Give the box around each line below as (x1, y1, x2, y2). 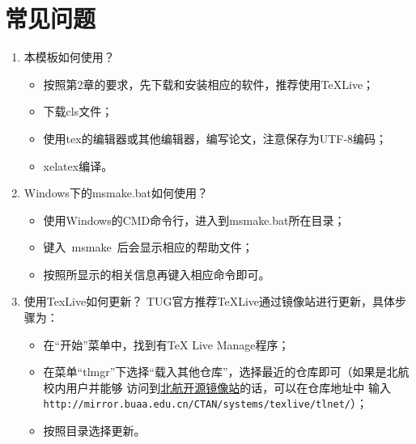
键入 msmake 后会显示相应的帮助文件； (43, 239, 253, 256)
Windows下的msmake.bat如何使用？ (23, 184, 209, 201)
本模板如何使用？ (23, 49, 115, 66)
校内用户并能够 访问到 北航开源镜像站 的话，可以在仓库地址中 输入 (43, 378, 391, 395)
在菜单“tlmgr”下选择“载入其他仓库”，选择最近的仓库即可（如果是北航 (43, 363, 410, 380)
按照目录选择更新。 (43, 422, 146, 439)
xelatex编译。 (43, 157, 113, 174)
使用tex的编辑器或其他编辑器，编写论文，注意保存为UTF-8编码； (43, 129, 388, 146)
